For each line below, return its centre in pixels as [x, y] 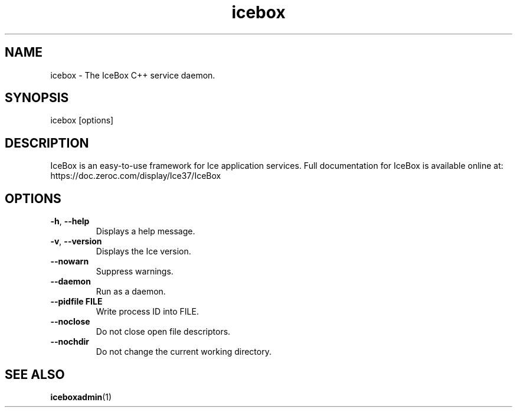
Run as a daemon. [131, 292]
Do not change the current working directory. [184, 352]
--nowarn [70, 261]
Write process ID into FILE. [147, 312]
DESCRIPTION [47, 143]
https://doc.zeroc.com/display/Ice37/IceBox [136, 176]
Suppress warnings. [135, 272]
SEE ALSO [35, 374]
